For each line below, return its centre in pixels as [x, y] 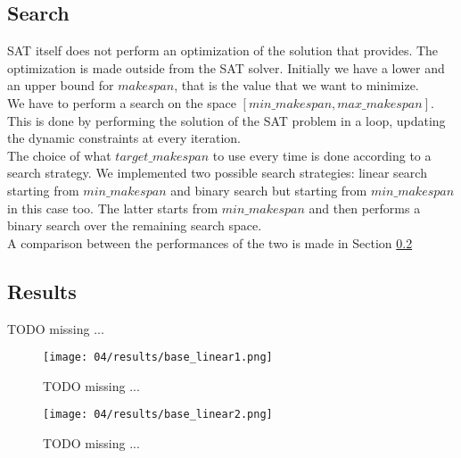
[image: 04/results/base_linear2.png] [158, 415]
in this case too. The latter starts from [113, 208]
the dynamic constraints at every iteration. [124, 138]
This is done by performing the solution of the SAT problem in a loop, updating [226, 120]
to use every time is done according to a [322, 155]
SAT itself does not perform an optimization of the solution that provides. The [223, 50]
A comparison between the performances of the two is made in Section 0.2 [210, 242]
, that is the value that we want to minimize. [296, 85]
